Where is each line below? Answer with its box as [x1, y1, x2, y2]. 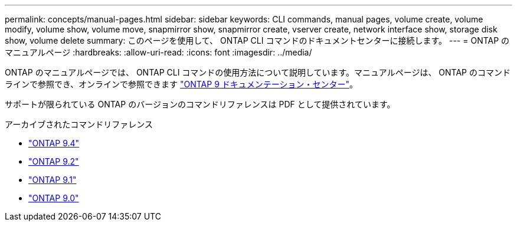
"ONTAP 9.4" [28, 138, 80, 148]
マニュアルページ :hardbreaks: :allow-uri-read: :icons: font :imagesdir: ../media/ [5, 47, 312, 57]
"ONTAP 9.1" [28, 175, 77, 185]
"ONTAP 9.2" [28, 156, 79, 166]
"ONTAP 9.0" [28, 193, 79, 203]
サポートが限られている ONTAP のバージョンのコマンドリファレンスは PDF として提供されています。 [5, 99, 395, 109]
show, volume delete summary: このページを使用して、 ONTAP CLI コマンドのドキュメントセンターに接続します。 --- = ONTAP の [5, 35, 510, 45]
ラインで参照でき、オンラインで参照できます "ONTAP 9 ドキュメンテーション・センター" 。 [5, 79, 358, 89]
